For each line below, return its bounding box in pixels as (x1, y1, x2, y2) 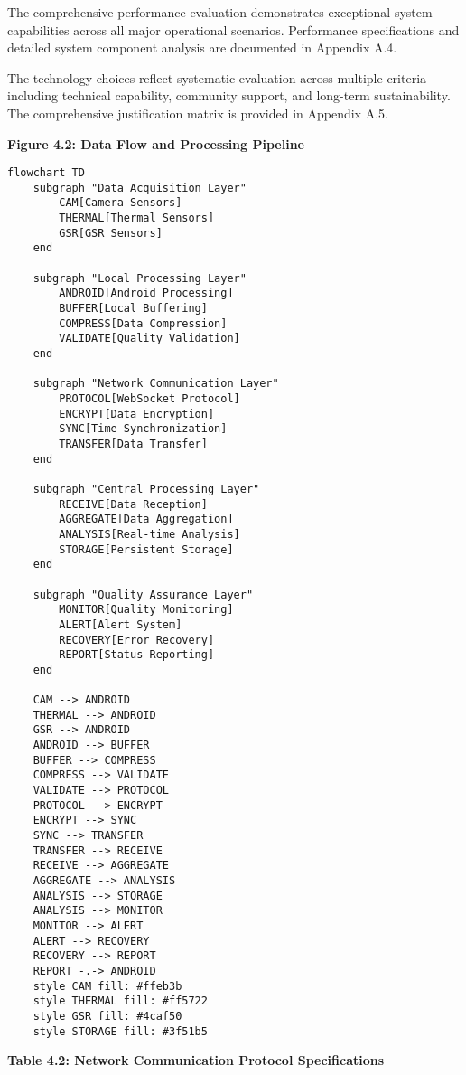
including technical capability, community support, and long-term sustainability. (7, 86, 451, 105)
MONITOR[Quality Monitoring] (59, 603, 234, 617)
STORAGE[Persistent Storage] (59, 542, 234, 556)
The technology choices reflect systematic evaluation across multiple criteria (7, 68, 427, 87)
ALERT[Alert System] (59, 618, 182, 631)
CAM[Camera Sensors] (59, 196, 182, 210)
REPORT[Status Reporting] (59, 648, 215, 662)
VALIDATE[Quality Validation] (59, 332, 240, 345)
